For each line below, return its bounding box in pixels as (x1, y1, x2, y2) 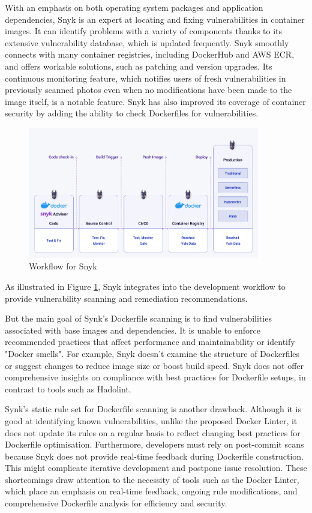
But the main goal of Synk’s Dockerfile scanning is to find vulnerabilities (5, 312, 272, 325)
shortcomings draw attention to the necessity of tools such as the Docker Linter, (5, 473, 299, 485)
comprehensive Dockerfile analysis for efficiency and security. (5, 497, 227, 509)
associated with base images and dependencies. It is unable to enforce (5, 323, 260, 336)
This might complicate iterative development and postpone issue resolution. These (5, 461, 307, 474)
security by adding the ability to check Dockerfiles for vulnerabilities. (5, 107, 259, 119)
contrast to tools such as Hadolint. (5, 382, 131, 395)
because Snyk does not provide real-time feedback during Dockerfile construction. (5, 449, 304, 462)
